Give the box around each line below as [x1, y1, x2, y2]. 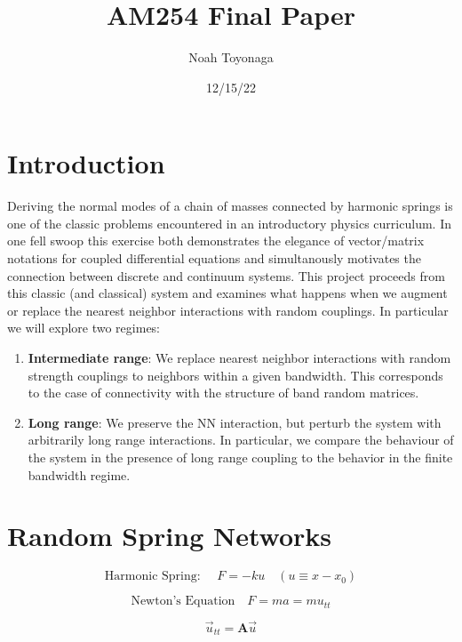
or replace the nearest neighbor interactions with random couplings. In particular [7, 301, 449, 319]
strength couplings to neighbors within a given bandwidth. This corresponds [28, 365, 443, 384]
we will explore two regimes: [7, 318, 161, 337]
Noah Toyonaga [188, 48, 274, 67]
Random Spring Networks [7, 518, 331, 554]
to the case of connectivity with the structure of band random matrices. [28, 383, 419, 402]
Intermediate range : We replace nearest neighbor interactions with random [28, 349, 451, 366]
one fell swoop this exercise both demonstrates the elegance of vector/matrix [7, 231, 425, 250]
